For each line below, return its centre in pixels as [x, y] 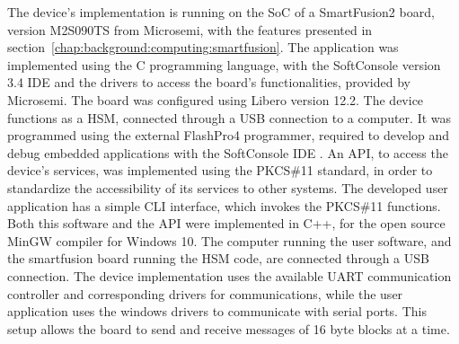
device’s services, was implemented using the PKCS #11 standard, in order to [220, 170]
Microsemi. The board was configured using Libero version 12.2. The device [216, 99]
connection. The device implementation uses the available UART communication [229, 275]
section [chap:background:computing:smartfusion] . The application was [203, 47]
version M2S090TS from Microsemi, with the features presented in [190, 29]
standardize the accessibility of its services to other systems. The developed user [228, 187]
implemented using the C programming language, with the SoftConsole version [224, 64]
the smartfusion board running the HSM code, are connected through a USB [218, 258]
